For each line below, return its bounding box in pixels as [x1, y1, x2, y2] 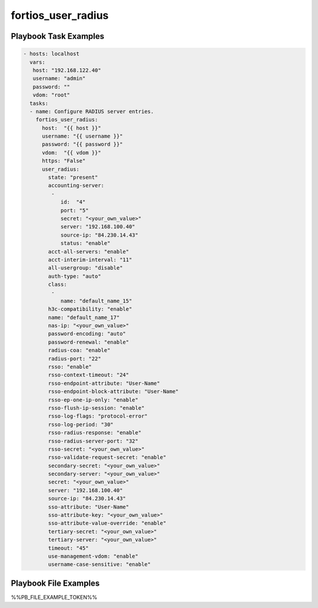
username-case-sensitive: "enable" [48, 561, 151, 568]
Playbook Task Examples [11, 31, 105, 41]
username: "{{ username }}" [42, 133, 123, 139]
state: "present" [48, 174, 98, 181]
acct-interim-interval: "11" [48, 256, 132, 263]
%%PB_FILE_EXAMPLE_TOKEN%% [11, 593, 97, 600]
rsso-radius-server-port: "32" [48, 437, 138, 444]
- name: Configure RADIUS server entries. [29, 108, 154, 115]
